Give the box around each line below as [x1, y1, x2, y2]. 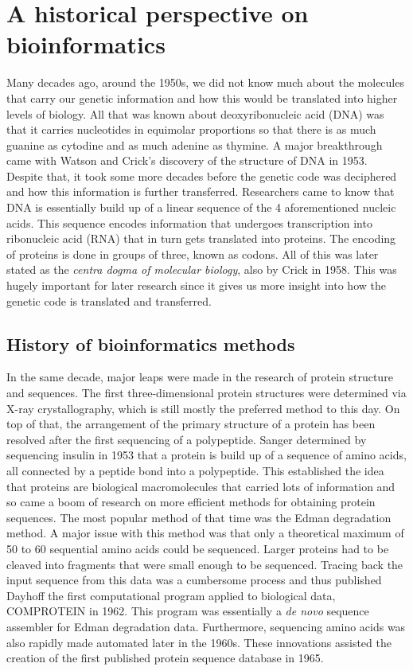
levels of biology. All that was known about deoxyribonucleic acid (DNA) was [6, 105, 384, 122]
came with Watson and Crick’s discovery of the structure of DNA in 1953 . [6, 152, 368, 169]
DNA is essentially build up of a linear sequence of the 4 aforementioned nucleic [6, 199, 396, 216]
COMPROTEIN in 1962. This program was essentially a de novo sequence [6, 603, 369, 619]
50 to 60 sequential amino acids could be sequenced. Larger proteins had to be [6, 540, 389, 556]
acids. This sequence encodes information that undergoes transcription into [6, 214, 372, 231]
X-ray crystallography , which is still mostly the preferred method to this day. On [6, 400, 400, 416]
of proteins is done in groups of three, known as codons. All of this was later [6, 245, 379, 262]
